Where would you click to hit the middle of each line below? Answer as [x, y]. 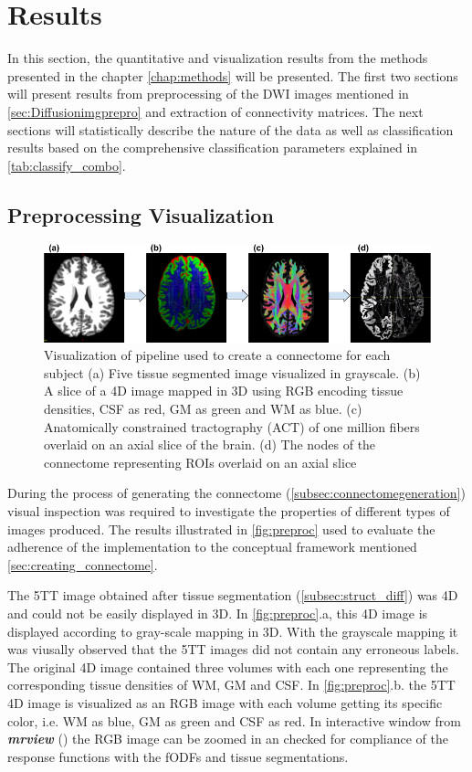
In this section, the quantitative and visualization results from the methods [218, 58]
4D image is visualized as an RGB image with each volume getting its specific [225, 702]
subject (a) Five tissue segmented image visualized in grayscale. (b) [232, 372]
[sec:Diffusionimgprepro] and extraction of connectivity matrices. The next [215, 111]
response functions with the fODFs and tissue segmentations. [178, 756]
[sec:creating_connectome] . [83, 564]
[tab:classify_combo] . [67, 165]
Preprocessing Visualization [141, 214]
